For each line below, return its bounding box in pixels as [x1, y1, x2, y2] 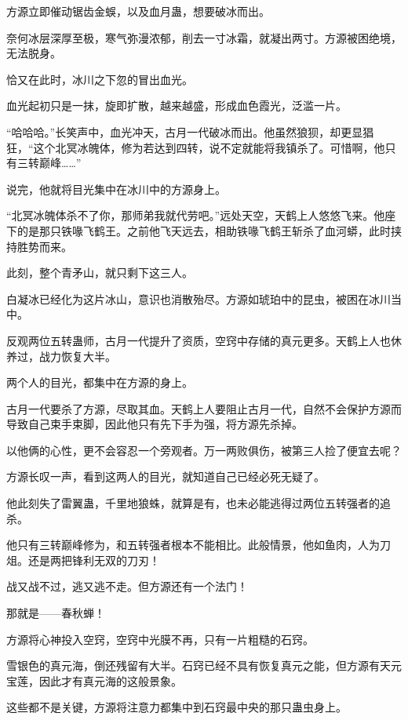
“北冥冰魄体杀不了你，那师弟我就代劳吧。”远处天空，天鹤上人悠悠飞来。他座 [6, 207, 396, 224]
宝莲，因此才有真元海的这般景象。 [6, 672, 182, 689]
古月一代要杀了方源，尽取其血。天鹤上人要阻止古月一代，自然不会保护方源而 [6, 400, 402, 416]
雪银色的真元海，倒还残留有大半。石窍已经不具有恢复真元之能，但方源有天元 [6, 657, 402, 674]
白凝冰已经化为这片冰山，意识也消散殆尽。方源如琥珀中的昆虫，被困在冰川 [6, 290, 391, 307]
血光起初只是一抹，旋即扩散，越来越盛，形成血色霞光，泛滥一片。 [6, 97, 347, 114]
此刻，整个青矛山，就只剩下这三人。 [6, 264, 193, 281]
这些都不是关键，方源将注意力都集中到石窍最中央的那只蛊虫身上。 [6, 699, 347, 715]
